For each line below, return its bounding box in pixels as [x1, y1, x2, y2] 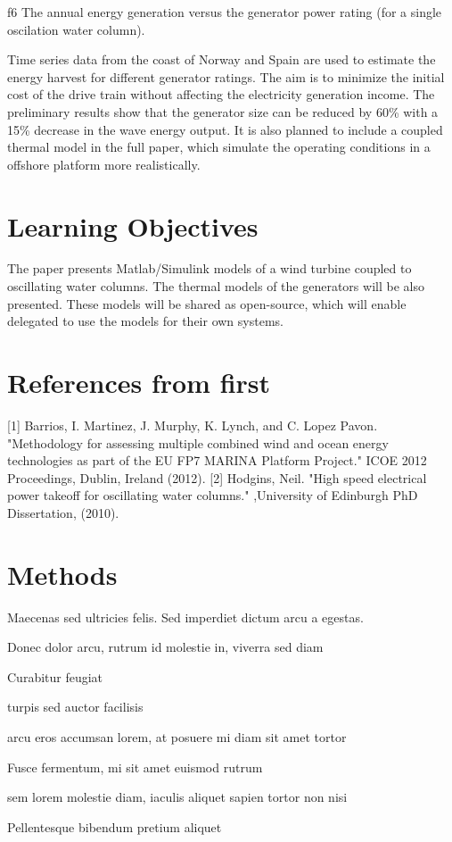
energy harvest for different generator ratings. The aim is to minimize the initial [7, 67, 445, 86]
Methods [7, 555, 118, 592]
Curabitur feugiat [7, 667, 103, 686]
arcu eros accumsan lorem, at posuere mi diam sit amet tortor [7, 728, 347, 746]
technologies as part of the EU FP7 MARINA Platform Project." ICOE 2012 [7, 451, 427, 470]
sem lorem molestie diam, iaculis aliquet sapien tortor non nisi [7, 788, 348, 806]
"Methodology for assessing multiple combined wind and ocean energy [7, 433, 389, 452]
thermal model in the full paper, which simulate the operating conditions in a [7, 138, 431, 156]
